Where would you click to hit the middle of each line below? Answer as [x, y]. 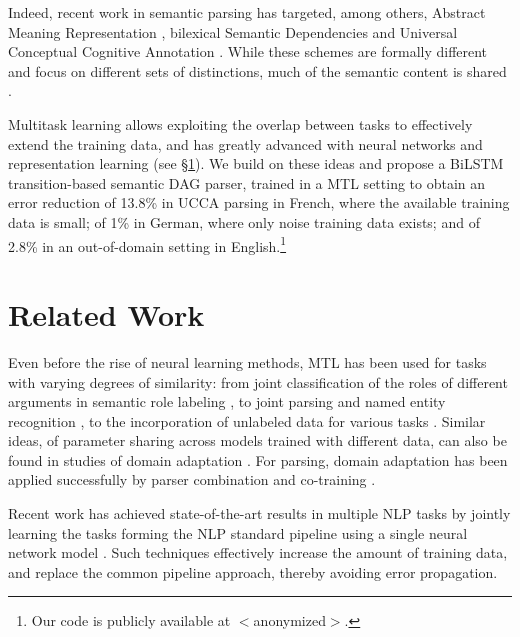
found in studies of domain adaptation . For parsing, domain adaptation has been [258, 459]
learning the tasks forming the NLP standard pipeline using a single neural [238, 532]
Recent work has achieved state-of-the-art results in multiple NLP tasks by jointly [259, 513]
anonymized [289, 620]
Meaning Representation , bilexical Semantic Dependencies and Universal [233, 31]
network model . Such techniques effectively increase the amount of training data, [258, 552]
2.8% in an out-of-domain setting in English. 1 [147, 244]
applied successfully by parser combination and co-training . [192, 479]
